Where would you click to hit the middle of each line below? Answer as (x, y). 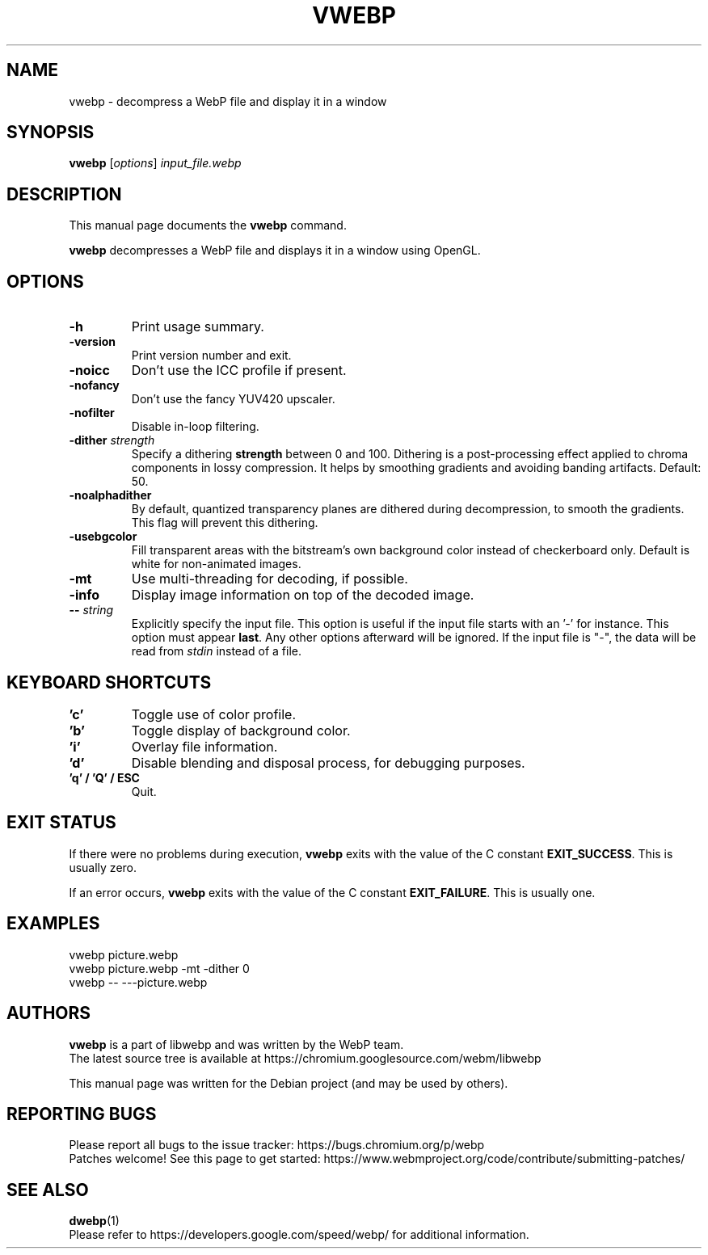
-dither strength (112, 440)
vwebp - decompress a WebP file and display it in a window (228, 101)
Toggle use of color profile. (214, 714)
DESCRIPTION (64, 194)
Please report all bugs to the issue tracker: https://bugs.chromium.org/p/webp (277, 1145)
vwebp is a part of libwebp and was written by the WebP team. (236, 1044)
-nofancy (94, 385)
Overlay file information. (204, 746)
